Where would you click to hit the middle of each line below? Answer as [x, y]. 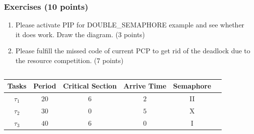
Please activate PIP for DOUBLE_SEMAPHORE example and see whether [130, 25]
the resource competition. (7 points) [69, 60]
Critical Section [90, 86]
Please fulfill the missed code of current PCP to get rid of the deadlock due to [133, 51]
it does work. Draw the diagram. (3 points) [80, 34]
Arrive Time [145, 86]
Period [45, 86]
